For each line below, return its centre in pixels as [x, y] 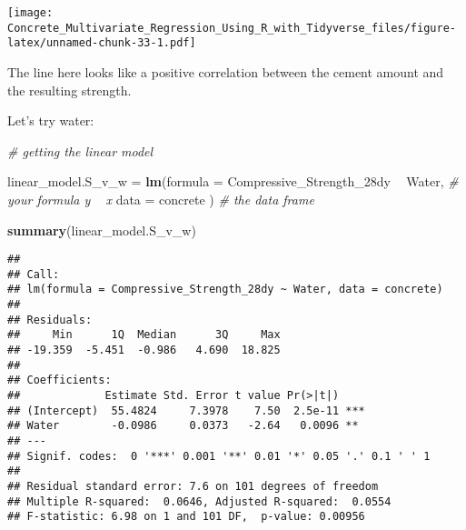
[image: [30, 13]
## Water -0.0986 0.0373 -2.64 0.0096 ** [183, 426]
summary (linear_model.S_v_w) [102, 230]
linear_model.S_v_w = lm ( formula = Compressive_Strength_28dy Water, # [233, 181]
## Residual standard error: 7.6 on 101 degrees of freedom [193, 486]
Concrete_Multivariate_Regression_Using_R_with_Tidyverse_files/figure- [232, 28]
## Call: [34, 274]
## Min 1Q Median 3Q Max [144, 335]
